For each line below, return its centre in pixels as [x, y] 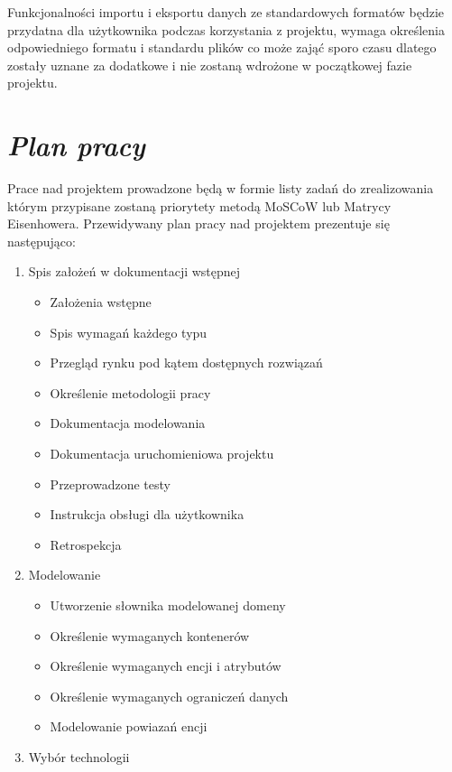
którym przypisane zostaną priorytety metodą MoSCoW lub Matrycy [199, 205]
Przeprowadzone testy [110, 484]
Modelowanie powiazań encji [129, 726]
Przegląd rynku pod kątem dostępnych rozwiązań [186, 363]
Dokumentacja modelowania [128, 423]
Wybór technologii [79, 756]
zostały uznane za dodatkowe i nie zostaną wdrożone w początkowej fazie [210, 65]
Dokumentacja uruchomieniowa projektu [162, 454]
